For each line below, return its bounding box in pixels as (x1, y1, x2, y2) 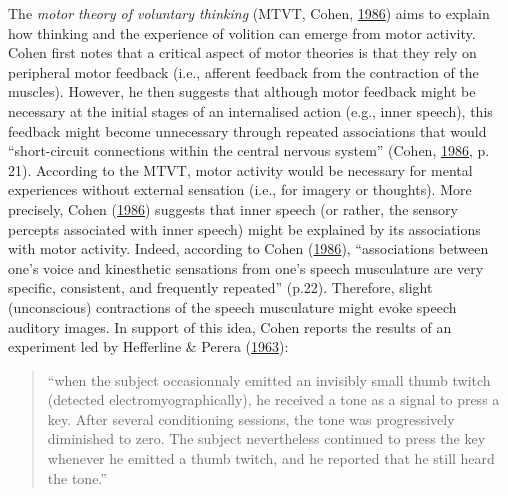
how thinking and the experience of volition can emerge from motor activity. (8, 22, 476, 43)
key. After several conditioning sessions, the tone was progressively (47, 408, 455, 429)
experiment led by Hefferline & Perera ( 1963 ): (8, 336, 289, 357)
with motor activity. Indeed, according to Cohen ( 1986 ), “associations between (8, 238, 489, 259)
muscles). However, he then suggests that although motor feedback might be (8, 81, 476, 102)
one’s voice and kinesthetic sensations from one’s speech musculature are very (8, 257, 484, 278)
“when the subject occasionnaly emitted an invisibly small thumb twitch (47, 369, 491, 390)
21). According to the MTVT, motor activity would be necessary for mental (8, 159, 473, 180)
